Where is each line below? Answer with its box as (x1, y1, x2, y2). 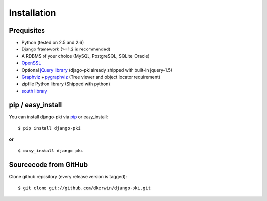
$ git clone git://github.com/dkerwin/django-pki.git (18, 185, 151, 191)
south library (21, 88, 47, 94)
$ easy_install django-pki (18, 148, 84, 153)
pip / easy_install (9, 100, 62, 109)
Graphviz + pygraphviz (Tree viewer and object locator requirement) (21, 74, 161, 80)
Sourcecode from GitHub (9, 160, 88, 169)
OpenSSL (21, 60, 41, 66)
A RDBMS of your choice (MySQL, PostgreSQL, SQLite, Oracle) (21, 53, 150, 59)
